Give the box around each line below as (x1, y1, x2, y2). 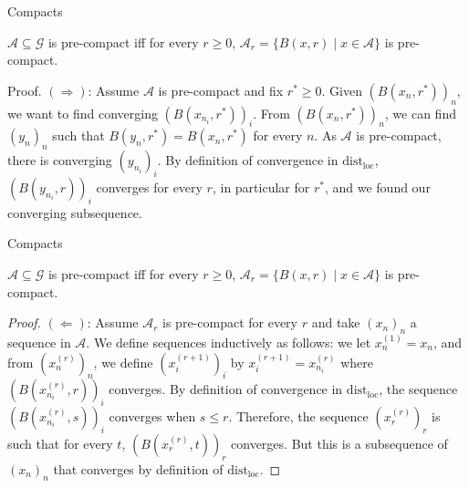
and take (311, 313, 360, 332)
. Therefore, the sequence (228, 407, 369, 426)
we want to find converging (7, 103, 158, 122)
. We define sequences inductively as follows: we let (86, 332, 371, 351)
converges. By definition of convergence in (109, 379, 343, 399)
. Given (321, 80, 362, 99)
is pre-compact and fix (158, 80, 284, 99)
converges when (109, 407, 196, 426)
